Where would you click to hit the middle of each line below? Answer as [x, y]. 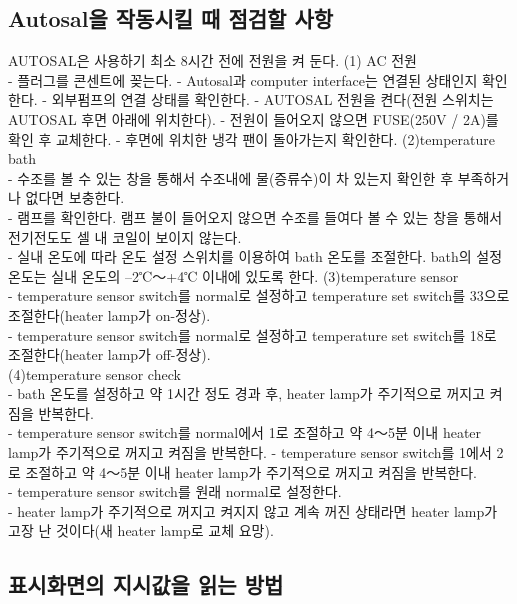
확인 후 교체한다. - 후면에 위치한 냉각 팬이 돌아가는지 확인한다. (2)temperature [251, 138]
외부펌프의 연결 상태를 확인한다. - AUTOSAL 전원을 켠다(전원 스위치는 [272, 99]
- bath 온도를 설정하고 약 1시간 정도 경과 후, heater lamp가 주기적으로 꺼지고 [247, 393]
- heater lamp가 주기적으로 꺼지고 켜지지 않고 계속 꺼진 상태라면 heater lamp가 [253, 510]
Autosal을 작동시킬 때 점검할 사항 [171, 18]
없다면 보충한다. [75, 197]
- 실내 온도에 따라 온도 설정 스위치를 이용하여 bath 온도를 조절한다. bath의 [240, 256]
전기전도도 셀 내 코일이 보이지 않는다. [125, 236]
